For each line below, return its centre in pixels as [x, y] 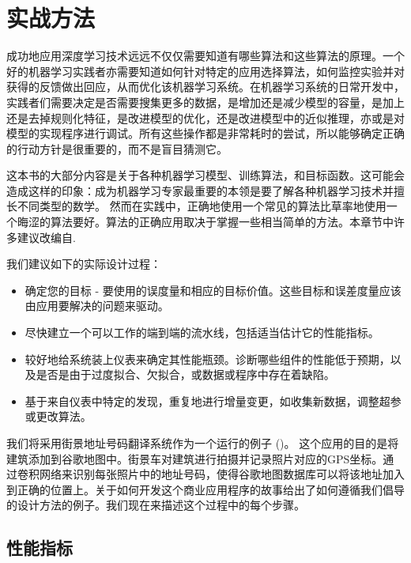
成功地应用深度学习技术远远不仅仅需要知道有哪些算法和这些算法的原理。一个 [205, 56]
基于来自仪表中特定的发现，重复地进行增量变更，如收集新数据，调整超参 [213, 401]
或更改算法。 [58, 416]
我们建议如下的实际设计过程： [84, 264]
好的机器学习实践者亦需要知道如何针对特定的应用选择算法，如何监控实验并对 [205, 71]
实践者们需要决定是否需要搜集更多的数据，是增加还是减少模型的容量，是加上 [205, 102]
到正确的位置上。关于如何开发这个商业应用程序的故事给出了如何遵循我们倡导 [205, 489]
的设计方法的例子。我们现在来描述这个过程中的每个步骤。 [156, 505]
